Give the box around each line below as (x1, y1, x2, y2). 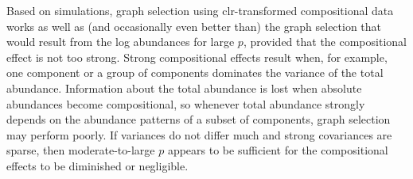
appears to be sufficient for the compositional (167, 142, 388, 158)
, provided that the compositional (243, 33, 407, 50)
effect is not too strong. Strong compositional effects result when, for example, (6, 48, 388, 65)
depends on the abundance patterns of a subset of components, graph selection (6, 111, 391, 128)
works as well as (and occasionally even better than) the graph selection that (6, 17, 382, 34)
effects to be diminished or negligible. (6, 157, 189, 173)
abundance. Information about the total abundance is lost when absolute (6, 79, 362, 96)
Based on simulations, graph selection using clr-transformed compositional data (6, 2, 394, 18)
